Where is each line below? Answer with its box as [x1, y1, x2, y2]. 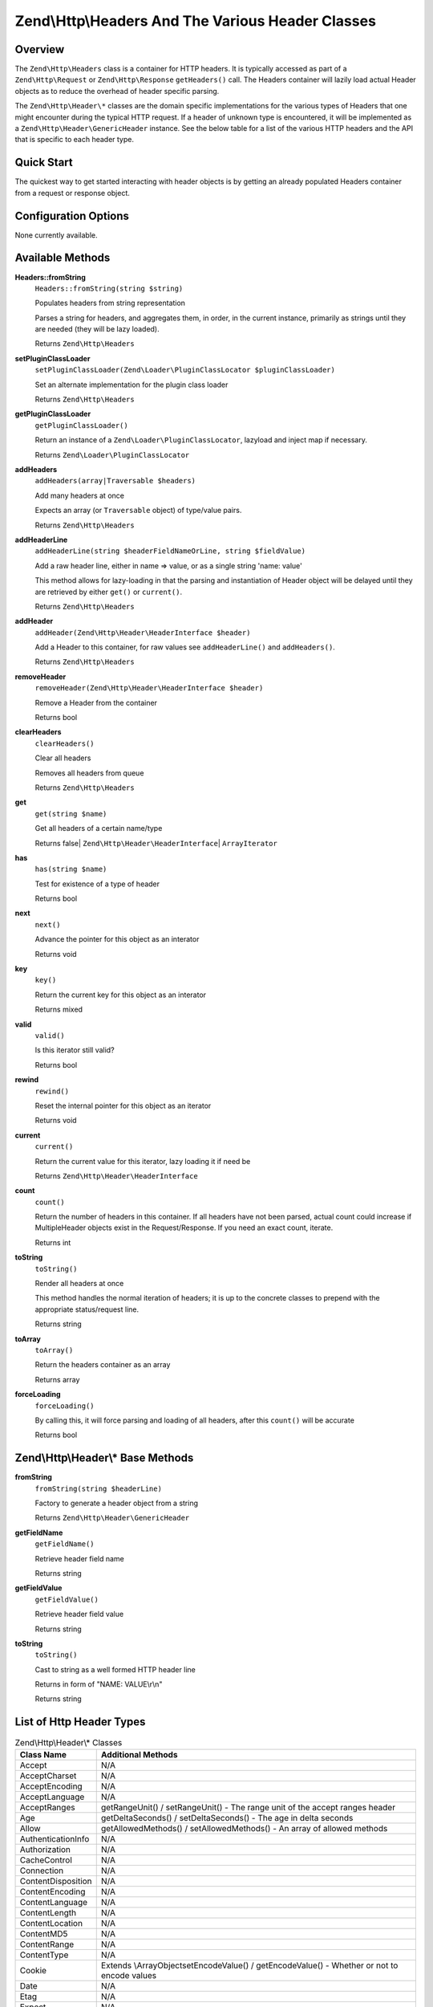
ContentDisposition [19, 1875, 92, 1887]
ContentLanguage [19, 1896, 88, 1907]
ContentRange [19, 1939, 75, 1950]
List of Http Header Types [14, 1715, 146, 1729]
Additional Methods [100, 1748, 178, 1760]
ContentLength [19, 1907, 76, 1918]
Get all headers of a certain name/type [34, 824, 163, 833]
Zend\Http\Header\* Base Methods [14, 1451, 194, 1465]
